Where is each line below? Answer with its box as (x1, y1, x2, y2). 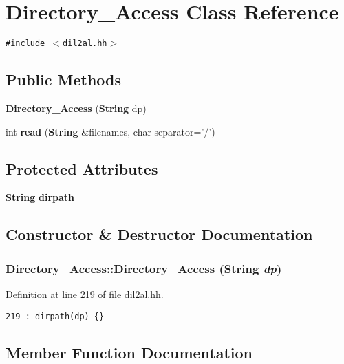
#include (6, 39, 45, 49)
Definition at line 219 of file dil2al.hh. (6, 286, 164, 301)
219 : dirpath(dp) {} (6, 311, 105, 321)
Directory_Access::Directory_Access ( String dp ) (6, 259, 282, 277)
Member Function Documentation (6, 341, 253, 363)
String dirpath (6, 190, 75, 204)
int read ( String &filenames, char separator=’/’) (6, 124, 215, 138)
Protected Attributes (6, 158, 158, 179)
